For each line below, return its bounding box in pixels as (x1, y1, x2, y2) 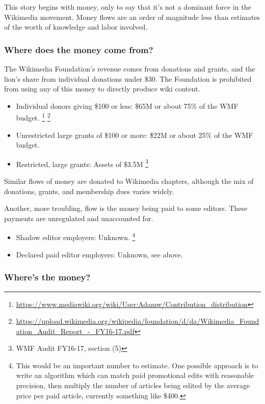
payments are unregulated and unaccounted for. (4, 212, 153, 223)
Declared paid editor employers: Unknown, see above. (16, 249, 183, 259)
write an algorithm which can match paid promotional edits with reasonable (16, 370, 254, 381)
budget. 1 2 (16, 111, 50, 123)
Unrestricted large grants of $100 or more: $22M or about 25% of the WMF (16, 129, 253, 140)
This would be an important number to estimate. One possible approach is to (16, 360, 258, 370)
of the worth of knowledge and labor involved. (4, 21, 148, 32)
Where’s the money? (4, 271, 91, 283)
